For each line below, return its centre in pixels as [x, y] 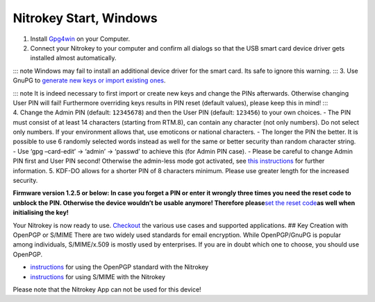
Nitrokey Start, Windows [85, 18]
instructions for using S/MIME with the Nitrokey [98, 276]
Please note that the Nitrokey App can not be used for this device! [107, 289]
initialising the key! [41, 213]
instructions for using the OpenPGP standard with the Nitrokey [119, 267]
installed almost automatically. [74, 58]
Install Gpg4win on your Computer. [80, 39]
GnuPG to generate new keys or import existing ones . [89, 80]
